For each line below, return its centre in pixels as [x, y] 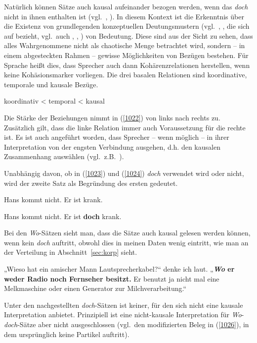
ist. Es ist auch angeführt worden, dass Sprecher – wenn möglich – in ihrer [117, 137]
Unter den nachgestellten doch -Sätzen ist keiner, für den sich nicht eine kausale [124, 305]
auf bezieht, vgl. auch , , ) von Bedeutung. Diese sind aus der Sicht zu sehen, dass [128, 35]
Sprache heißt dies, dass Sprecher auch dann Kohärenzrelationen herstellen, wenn [127, 65]
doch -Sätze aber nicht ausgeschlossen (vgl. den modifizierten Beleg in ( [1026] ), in [127, 324]
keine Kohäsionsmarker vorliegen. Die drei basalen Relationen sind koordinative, [126, 75]
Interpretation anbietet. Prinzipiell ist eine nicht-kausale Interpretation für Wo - [124, 314]
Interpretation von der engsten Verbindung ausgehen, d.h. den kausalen [112, 146]
